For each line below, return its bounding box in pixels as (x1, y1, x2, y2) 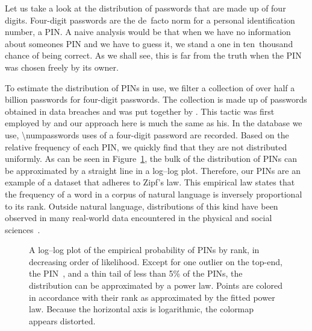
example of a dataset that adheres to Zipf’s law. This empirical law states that (5, 176, 295, 188)
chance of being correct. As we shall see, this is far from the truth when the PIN (5, 49, 302, 62)
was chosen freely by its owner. (5, 60, 119, 73)
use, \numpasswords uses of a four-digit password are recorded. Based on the (5, 128, 289, 141)
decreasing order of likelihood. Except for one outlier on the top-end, (29, 255, 282, 268)
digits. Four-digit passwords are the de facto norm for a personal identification (5, 13, 295, 26)
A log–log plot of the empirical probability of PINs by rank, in (29, 243, 260, 256)
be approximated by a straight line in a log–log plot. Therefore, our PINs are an (5, 164, 301, 176)
